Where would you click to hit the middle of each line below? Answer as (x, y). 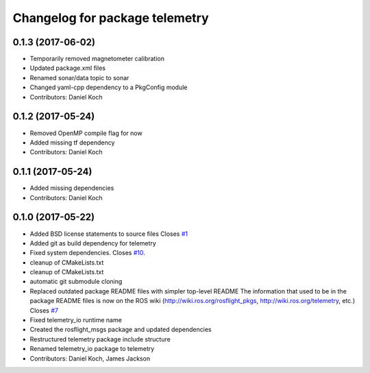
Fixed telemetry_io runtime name (76, 320)
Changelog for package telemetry (111, 18)
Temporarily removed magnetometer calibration (97, 59)
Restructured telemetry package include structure (100, 339)
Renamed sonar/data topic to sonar (79, 77)
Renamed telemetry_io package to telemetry (92, 349)
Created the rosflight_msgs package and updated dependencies (121, 330)
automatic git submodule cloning (76, 282)
